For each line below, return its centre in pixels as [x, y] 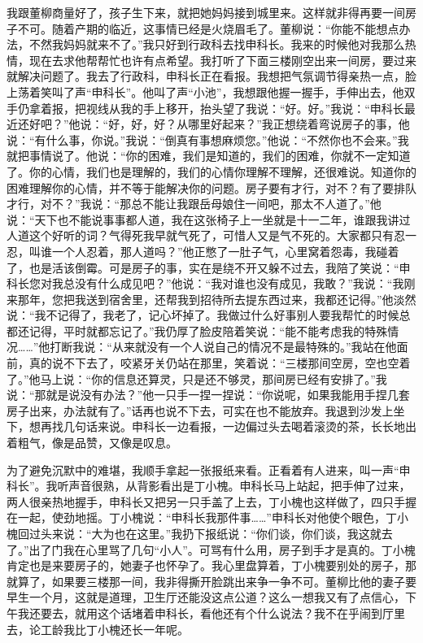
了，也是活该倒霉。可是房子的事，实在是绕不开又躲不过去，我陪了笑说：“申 [209, 267]
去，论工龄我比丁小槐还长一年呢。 [98, 629]
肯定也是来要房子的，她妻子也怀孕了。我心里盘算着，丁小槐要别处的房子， [206, 565]
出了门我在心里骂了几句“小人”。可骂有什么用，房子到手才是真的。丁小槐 [222, 549]
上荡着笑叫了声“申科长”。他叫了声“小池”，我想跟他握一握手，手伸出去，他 [205, 91]
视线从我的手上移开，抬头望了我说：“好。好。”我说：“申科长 [245, 108]
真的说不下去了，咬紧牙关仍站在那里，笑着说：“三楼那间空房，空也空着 [220, 363]
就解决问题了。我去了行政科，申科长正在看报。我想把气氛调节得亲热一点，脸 [211, 76]
